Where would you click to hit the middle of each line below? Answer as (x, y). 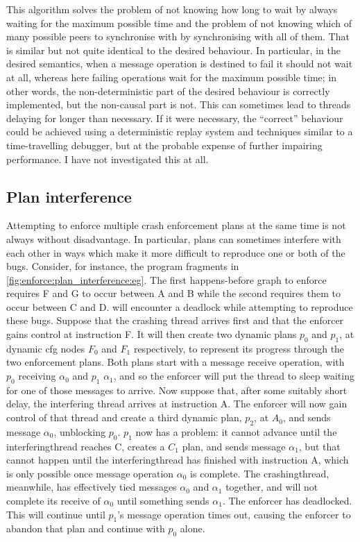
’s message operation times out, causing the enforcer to (234, 514)
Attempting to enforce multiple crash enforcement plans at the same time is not (176, 225)
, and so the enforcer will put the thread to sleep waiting (234, 376)
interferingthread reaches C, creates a (86, 446)
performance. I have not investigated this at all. (108, 159)
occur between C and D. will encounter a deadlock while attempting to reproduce (180, 306)
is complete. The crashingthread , (260, 473)
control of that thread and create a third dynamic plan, (124, 417)
